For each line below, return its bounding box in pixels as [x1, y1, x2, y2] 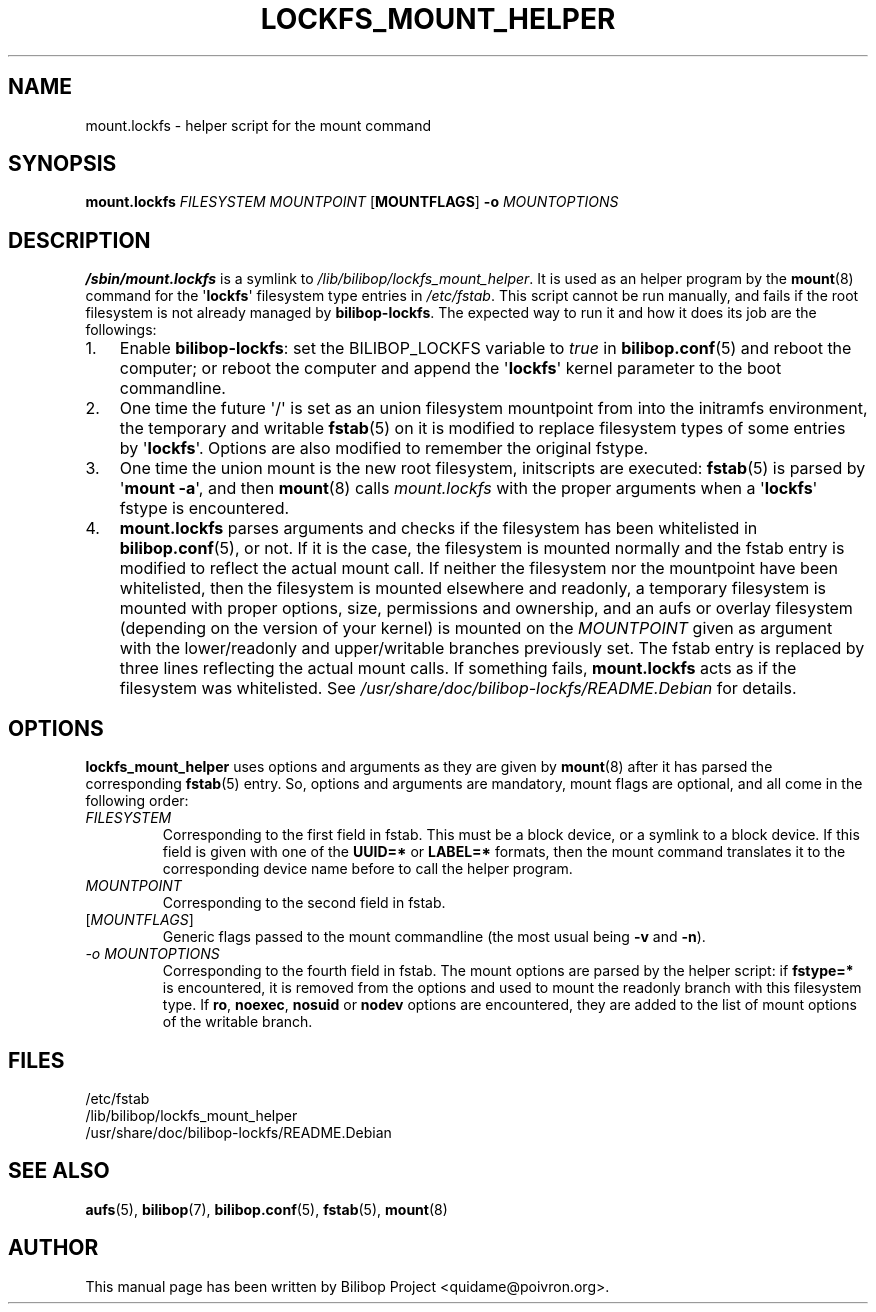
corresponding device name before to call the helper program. [162, 860, 573, 878]
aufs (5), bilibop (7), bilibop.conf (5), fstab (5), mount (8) [85, 1200, 448, 1218]
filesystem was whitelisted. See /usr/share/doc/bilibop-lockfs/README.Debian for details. [119, 678, 797, 699]
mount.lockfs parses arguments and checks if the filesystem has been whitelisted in [119, 518, 758, 539]
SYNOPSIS [8, 151, 117, 177]
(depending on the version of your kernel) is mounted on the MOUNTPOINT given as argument [119, 618, 833, 639]
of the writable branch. [162, 1013, 313, 1031]
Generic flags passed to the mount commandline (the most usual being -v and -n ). [162, 928, 706, 946]
